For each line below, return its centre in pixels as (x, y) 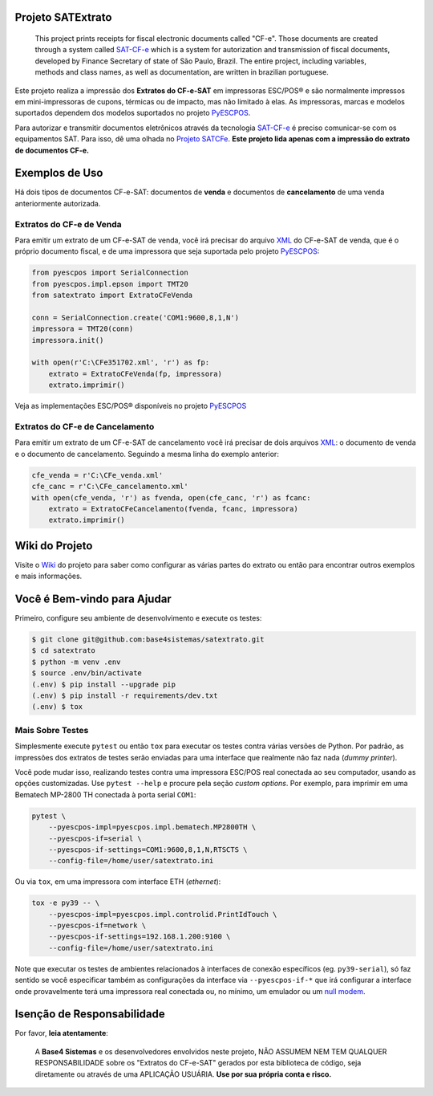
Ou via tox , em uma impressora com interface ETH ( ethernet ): (118, 882)
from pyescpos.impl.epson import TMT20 (110, 284)
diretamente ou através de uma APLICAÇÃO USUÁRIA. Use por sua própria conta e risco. (183, 1074)
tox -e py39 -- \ (66, 903)
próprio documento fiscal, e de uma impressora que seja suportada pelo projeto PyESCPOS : (167, 251)
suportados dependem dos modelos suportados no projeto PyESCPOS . (133, 113)
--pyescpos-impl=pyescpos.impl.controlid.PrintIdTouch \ (163, 914)
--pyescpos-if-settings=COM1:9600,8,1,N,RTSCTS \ (148, 850)
